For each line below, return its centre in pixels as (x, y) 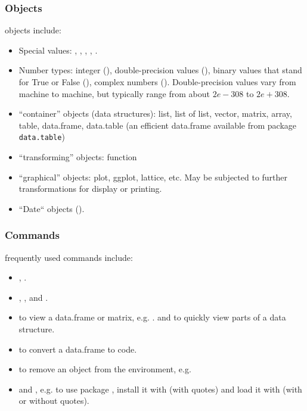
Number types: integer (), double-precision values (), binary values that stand (160, 70)
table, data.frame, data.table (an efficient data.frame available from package (158, 125)
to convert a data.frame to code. (78, 349)
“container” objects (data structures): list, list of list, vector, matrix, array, (155, 113)
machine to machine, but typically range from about (114, 93)
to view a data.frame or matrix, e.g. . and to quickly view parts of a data (152, 317)
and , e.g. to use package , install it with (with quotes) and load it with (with (160, 389)
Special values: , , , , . (58, 50)
